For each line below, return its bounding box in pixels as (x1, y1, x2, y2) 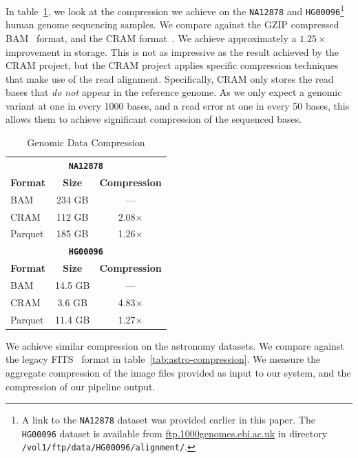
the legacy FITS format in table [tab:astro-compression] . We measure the (6, 352, 321, 366)
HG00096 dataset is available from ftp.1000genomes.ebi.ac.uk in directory (21, 426, 328, 440)
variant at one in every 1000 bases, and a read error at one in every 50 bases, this (6, 98, 350, 112)
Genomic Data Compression (27, 135, 145, 150)
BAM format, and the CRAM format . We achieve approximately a (6, 30, 297, 45)
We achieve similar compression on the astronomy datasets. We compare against (6, 338, 344, 352)
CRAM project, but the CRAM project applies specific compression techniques (6, 58, 339, 72)
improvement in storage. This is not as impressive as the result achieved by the (6, 44, 339, 59)
